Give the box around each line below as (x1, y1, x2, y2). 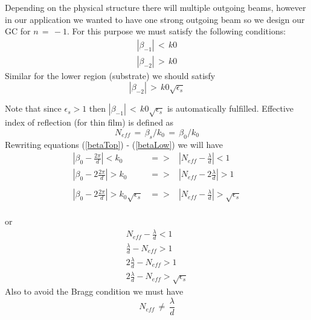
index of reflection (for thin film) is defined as (5, 116, 174, 129)
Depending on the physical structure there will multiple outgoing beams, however (5, 1, 306, 13)
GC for (5, 25, 31, 37)
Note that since (5, 102, 62, 115)
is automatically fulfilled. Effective (167, 102, 294, 115)
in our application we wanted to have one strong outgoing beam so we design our (5, 13, 305, 25)
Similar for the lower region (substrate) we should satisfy (5, 69, 216, 82)
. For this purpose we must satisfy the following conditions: (67, 25, 286, 37)
